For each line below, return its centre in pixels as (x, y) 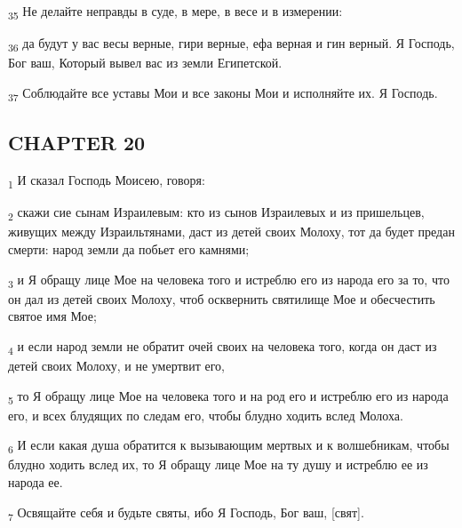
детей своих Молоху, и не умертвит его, (117, 366)
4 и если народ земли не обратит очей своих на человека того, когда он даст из (223, 347)
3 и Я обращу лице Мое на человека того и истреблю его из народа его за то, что (229, 280)
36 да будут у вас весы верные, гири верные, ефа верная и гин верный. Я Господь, (231, 44)
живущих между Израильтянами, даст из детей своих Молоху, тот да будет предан (231, 232)
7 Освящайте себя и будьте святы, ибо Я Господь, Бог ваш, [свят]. (186, 513)
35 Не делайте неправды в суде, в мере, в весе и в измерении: (175, 12)
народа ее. (36, 482)
